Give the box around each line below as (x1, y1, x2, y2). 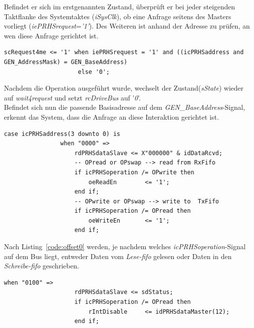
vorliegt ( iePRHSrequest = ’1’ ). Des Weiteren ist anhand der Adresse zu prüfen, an (4, 21, 250, 31)
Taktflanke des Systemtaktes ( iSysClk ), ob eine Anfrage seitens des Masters (4, 11, 231, 21)
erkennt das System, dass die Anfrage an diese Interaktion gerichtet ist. (4, 111, 219, 122)
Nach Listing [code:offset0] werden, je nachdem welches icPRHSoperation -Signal (4, 241, 246, 252)
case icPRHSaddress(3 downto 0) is (4, 130, 121, 137)
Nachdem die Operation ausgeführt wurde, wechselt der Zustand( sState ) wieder (4, 83, 244, 93)
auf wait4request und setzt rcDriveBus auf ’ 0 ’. (4, 92, 141, 102)
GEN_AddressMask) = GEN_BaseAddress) (4, 58, 127, 66)
